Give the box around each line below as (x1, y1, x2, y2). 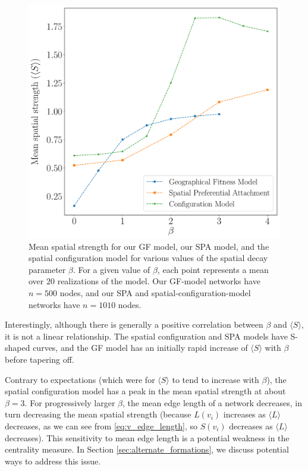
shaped (5, 341, 30, 354)
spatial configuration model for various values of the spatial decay (29, 252, 268, 264)
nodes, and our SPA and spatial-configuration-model (59, 287, 251, 299)
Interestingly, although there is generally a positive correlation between (5, 318, 263, 331)
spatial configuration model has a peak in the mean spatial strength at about (5, 385, 286, 397)
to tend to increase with (172, 373, 259, 385)
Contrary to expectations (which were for (5, 373, 155, 385)
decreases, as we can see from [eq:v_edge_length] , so (5, 420, 197, 432)
